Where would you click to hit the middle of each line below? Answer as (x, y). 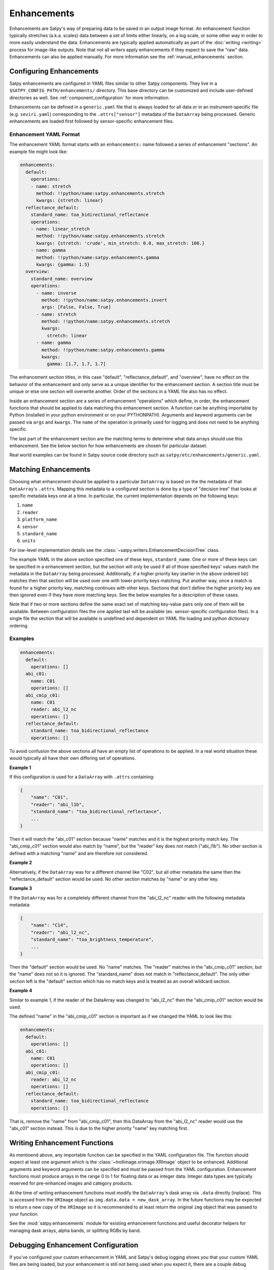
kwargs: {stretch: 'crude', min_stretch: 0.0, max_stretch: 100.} (121, 243)
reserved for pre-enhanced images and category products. (71, 1183)
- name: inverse (56, 293)
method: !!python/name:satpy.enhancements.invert (104, 300)
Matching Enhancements (50, 470)
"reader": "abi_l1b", (58, 804)
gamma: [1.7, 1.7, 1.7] (76, 364)
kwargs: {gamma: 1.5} (63, 264)
